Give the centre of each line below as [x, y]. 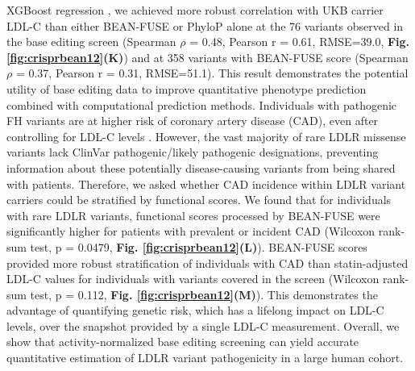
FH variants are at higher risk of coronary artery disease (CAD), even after [193, 121]
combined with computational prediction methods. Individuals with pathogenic [202, 104]
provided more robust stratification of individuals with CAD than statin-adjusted [207, 263]
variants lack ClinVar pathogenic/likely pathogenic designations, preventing [193, 152]
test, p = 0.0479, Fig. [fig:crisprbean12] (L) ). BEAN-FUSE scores [199, 246]
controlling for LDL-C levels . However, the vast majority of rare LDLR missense [206, 136]
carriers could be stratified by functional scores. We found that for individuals [199, 200]
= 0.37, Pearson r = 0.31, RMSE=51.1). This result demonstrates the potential [212, 73]
